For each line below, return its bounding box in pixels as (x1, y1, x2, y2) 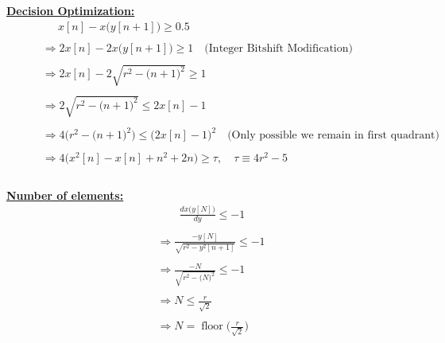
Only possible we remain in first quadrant (231, 130, 435, 142)
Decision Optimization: (6, 2, 135, 18)
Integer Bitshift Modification (208, 42, 349, 54)
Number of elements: (6, 186, 124, 203)
